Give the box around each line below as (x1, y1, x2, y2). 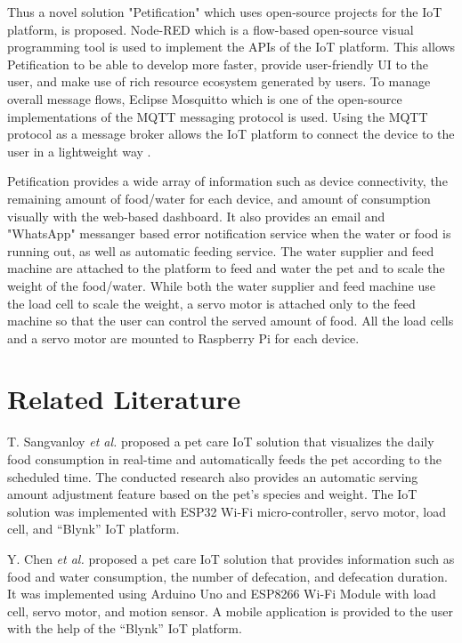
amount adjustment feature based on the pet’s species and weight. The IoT (7, 485, 417, 503)
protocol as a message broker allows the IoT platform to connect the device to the (7, 125, 455, 143)
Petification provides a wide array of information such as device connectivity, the (7, 172, 448, 190)
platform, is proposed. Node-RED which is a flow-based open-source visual (7, 20, 414, 38)
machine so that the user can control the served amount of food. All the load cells (7, 311, 454, 330)
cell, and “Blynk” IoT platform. (7, 519, 180, 538)
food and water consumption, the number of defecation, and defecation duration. (7, 567, 448, 585)
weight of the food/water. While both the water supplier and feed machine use (7, 276, 435, 294)
